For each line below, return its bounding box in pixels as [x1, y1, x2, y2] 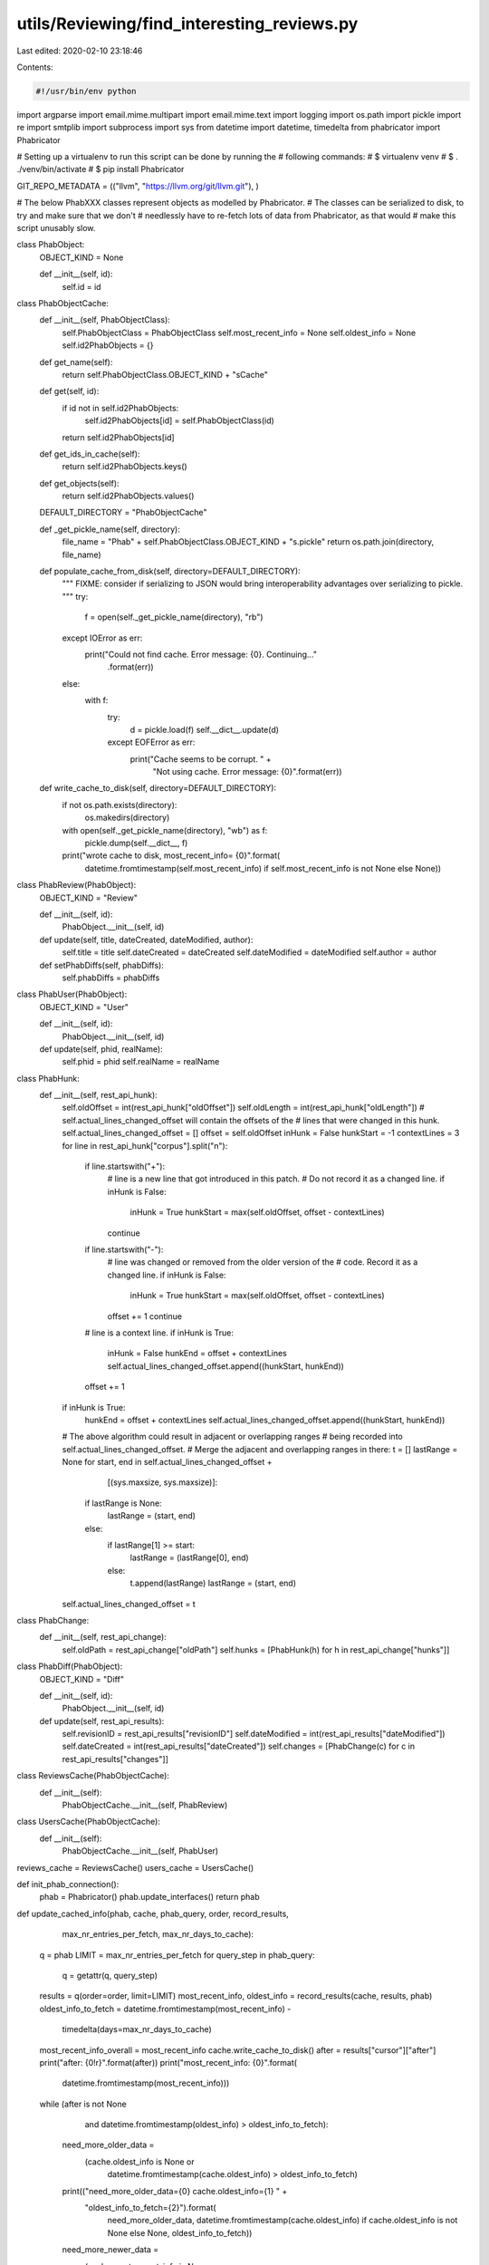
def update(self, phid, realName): [39, 1043, 163, 1055]
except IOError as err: [62, 632, 143, 643]
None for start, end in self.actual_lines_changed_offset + [62, 1457, 273, 1468]
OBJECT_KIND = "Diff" [39, 1673, 124, 1684]
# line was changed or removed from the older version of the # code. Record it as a [107, 1257, 418, 1267]
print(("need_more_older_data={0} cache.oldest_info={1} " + [62, 2185, 288, 2196]
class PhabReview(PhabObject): [16, 880, 137, 891]
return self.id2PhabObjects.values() [62, 490, 195, 502]
